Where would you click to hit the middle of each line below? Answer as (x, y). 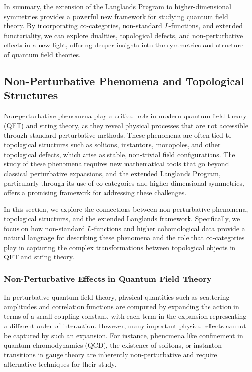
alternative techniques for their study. (60, 364)
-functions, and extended (206, 26)
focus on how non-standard (44, 228)
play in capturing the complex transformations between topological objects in (120, 247)
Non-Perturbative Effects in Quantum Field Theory (108, 278)
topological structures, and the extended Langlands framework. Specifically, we (122, 219)
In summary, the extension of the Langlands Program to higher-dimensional (117, 6)
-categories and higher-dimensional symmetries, (173, 183)
